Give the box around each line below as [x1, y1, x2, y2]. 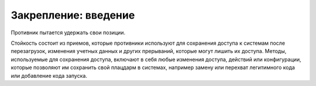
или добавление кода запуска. [11, 72, 88, 79]
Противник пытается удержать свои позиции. [11, 29, 126, 36]
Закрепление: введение [11, 9, 135, 21]
